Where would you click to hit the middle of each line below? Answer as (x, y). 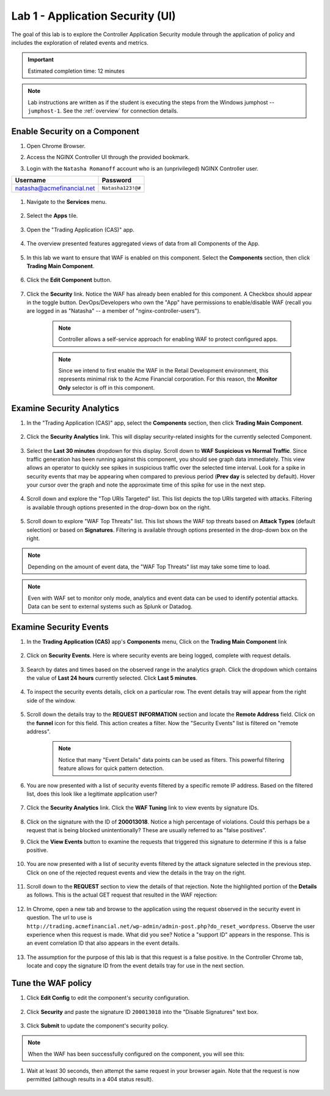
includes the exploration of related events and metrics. (80, 42)
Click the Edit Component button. (69, 280)
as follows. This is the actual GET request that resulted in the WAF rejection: (122, 895)
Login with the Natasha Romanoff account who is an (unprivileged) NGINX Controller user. (143, 168)
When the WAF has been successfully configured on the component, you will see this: (136, 1054)
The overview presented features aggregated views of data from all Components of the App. (143, 244)
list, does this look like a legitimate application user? (92, 794)
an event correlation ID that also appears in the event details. (103, 943)
